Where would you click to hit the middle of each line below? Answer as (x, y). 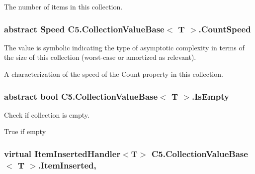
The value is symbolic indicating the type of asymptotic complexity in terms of (124, 47)
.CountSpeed (225, 29)
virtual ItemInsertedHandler (62, 153)
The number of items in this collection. (63, 6)
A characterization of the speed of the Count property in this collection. (114, 74)
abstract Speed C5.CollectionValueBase (84, 29)
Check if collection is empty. (47, 114)
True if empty (25, 131)
